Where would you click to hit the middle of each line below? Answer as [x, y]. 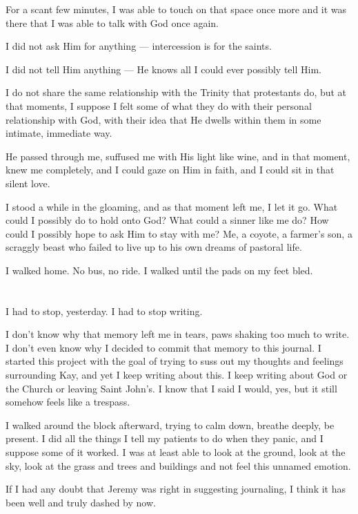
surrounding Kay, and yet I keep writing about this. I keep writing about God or [177, 375]
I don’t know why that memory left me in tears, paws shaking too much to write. [178, 334]
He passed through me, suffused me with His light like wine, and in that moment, [178, 156]
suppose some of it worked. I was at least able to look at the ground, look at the [176, 452]
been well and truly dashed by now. [81, 502]
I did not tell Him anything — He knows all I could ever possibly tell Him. [163, 69]
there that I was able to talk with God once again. [112, 22]
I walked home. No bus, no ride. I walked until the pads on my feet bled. [159, 270]
